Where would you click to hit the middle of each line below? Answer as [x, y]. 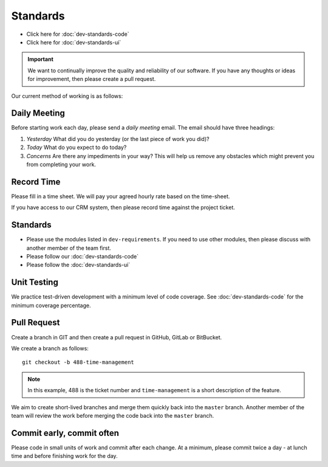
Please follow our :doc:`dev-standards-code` [83, 256]
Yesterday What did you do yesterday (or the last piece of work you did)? [118, 139]
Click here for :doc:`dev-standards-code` [78, 34]
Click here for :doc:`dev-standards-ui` [74, 42]
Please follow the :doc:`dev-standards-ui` [78, 265]
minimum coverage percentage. [51, 305]
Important [41, 59]
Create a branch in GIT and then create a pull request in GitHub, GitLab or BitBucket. [117, 337]
